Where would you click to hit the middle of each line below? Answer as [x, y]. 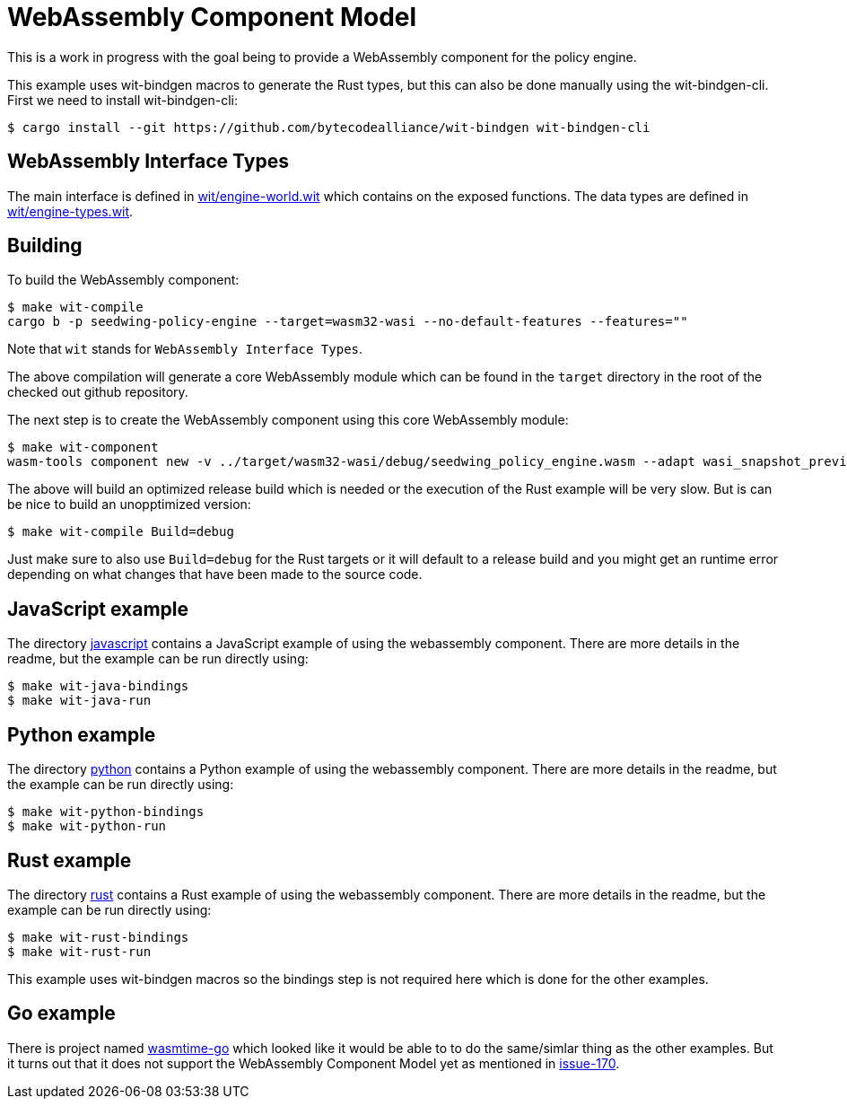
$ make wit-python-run [87, 826]
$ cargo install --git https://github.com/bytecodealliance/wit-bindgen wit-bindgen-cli [329, 127]
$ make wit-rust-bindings [98, 937]
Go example [61, 1014]
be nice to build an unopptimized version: [129, 505]
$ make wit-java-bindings [98, 686]
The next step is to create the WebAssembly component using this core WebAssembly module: [288, 420]
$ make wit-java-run [79, 701]
